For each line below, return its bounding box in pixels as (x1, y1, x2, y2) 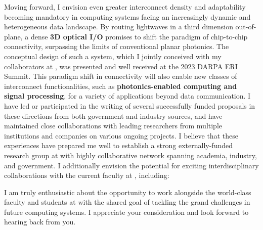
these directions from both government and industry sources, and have (4, 110, 223, 121)
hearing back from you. (4, 216, 76, 227)
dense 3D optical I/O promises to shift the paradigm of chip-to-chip (30, 31, 248, 41)
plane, (4, 31, 23, 41)
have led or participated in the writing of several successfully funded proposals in (4, 100, 255, 111)
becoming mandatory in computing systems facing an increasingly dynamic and (4, 11, 251, 22)
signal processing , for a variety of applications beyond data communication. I (4, 90, 251, 101)
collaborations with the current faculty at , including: (4, 170, 169, 180)
